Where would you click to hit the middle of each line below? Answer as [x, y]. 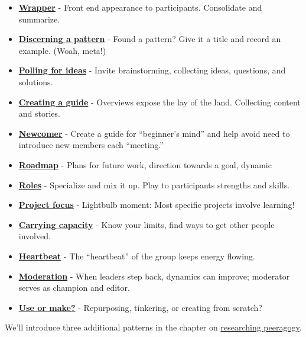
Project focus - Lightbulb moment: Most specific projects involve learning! [157, 205]
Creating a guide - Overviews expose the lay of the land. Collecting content [159, 102]
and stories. [39, 113]
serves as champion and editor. [74, 288]
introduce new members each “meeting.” [91, 145]
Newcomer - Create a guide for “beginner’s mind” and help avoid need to [154, 133]
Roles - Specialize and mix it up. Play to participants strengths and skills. [154, 184]
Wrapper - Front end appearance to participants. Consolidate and [140, 7]
